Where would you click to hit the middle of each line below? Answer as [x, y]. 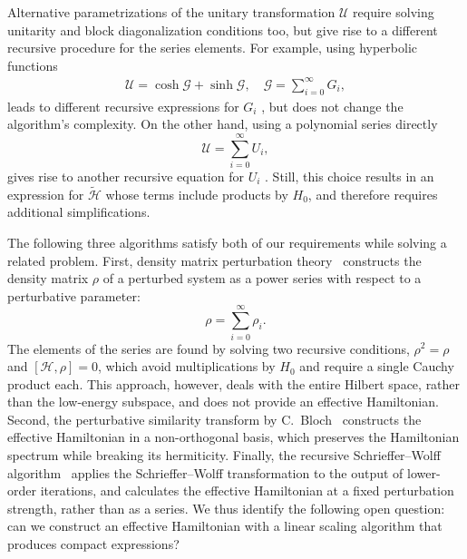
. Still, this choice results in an [350, 177]
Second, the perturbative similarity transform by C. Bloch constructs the [214, 419]
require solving [394, 12]
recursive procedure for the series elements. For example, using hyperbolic [212, 48]
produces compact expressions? [93, 544]
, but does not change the [332, 106]
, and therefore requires [373, 194]
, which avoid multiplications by [186, 366]
